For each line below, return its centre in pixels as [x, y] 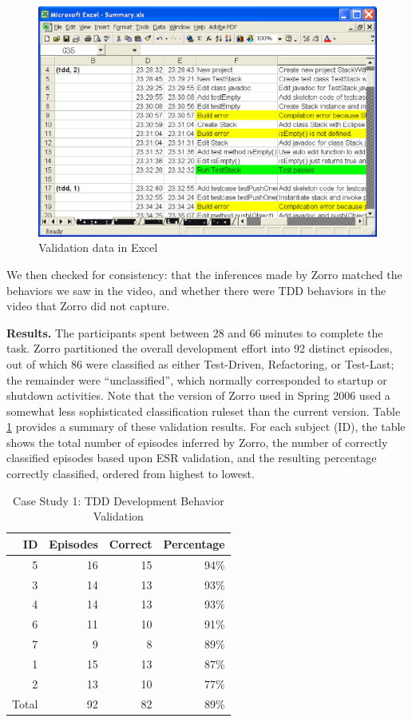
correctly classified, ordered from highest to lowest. [131, 474]
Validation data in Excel [98, 247]
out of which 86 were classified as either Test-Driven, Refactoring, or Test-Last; [200, 363]
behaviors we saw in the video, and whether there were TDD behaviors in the [196, 290]
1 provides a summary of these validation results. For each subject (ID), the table [206, 427]
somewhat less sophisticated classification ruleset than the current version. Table [204, 411]
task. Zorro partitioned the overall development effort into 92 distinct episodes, [200, 348]
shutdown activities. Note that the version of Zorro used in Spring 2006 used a [198, 395]
